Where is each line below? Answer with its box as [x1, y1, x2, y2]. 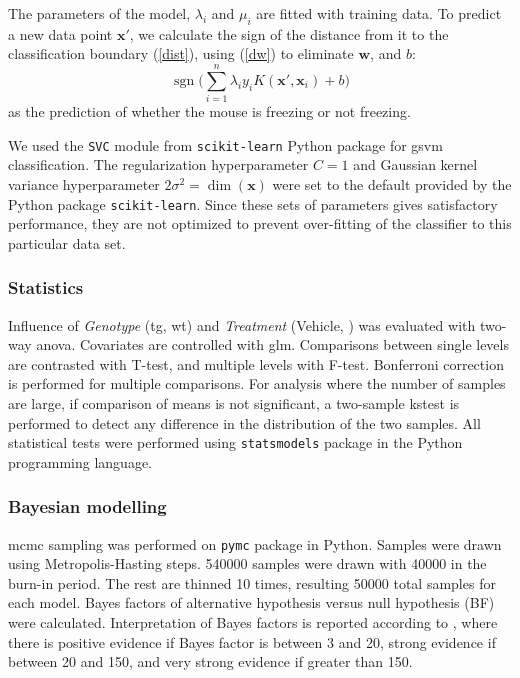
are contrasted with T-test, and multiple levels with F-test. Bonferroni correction [8, 353, 504, 374]
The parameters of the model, [8, 3, 191, 23]
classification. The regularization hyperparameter [8, 154, 309, 175]
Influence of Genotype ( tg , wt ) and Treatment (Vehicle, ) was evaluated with [8, 314, 476, 335]
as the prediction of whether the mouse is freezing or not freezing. [8, 101, 411, 122]
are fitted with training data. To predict [256, 3, 502, 23]
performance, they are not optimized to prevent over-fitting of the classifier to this [8, 213, 512, 234]
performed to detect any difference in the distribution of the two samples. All [8, 412, 481, 433]
